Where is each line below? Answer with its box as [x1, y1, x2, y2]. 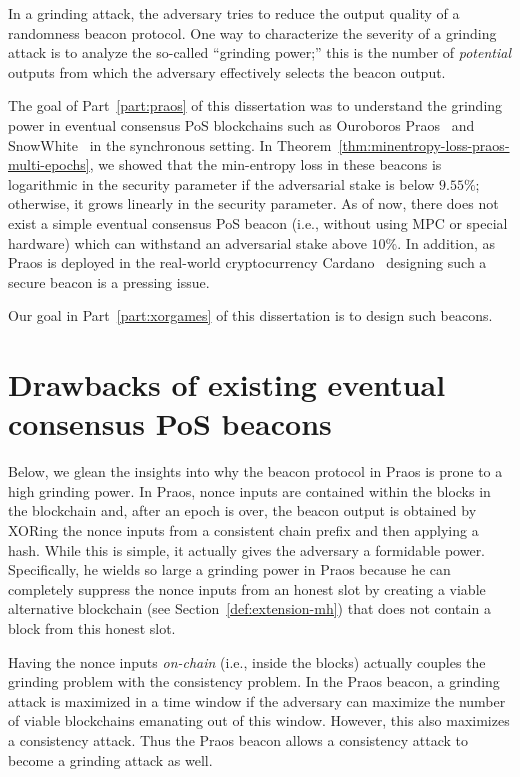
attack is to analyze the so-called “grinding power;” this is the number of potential [8, 42, 511, 63]
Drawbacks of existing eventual [8, 364, 446, 405]
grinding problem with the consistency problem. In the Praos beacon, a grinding [8, 671, 500, 692]
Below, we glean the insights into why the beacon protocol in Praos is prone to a [8, 461, 503, 482]
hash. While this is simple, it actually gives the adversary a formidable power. [8, 539, 486, 560]
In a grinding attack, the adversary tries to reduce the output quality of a [8, 3, 460, 23]
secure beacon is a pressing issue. [8, 271, 210, 292]
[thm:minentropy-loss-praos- [338, 134, 510, 155]
